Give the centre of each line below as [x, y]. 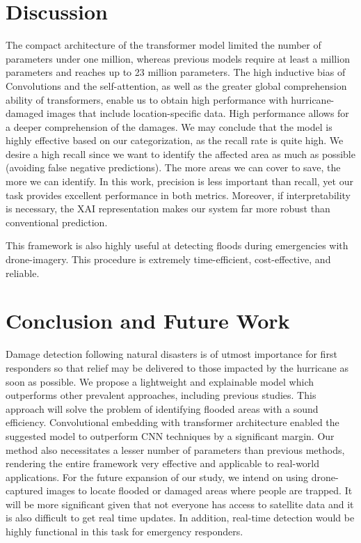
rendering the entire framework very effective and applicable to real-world [163, 463]
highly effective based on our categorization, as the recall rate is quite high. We [175, 140]
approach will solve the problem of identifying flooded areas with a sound [162, 408]
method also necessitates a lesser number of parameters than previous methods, [175, 449]
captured [24, 490]
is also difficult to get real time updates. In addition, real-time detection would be [180, 518]
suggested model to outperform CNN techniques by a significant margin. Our [170, 435]
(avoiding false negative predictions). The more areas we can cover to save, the [173, 167]
